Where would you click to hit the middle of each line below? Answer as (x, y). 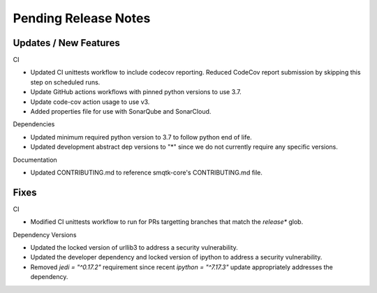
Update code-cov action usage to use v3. (90, 102)
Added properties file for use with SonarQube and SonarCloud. (121, 112)
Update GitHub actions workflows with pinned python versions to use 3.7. (136, 92)
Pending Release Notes (82, 18)
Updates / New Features (66, 43)
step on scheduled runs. (65, 82)
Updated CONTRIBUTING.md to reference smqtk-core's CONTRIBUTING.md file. (147, 172)
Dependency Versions (45, 234)
